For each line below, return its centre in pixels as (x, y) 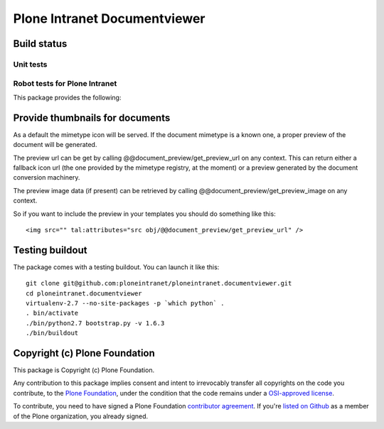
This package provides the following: (67, 97)
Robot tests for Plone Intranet (65, 83)
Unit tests (30, 64)
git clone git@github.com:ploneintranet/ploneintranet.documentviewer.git (159, 283)
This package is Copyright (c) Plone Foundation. (84, 370)
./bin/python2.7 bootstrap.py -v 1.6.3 (95, 323)
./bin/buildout (52, 333)
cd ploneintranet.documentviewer (84, 293)
